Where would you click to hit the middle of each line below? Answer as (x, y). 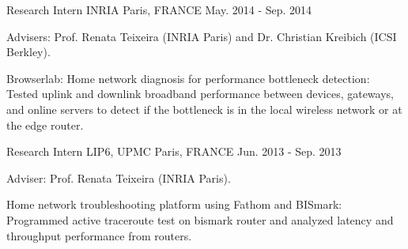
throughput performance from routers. (99, 235)
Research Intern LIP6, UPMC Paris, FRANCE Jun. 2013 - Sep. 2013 (174, 151)
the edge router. (45, 124)
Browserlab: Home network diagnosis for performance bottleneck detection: (188, 78)
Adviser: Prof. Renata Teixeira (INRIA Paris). (119, 177)
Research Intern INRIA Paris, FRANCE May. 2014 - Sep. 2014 (159, 9)
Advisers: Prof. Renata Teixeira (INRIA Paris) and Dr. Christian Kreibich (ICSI (202, 36)
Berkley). (28, 52)
